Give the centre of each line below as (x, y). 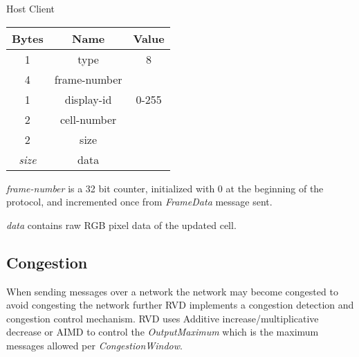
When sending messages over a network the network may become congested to (172, 291)
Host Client (31, 8)
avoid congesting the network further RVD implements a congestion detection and (180, 305)
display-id (88, 99)
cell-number (88, 119)
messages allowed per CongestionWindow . (94, 345)
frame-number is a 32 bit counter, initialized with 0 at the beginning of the (165, 188)
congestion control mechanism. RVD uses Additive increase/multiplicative (163, 318)
